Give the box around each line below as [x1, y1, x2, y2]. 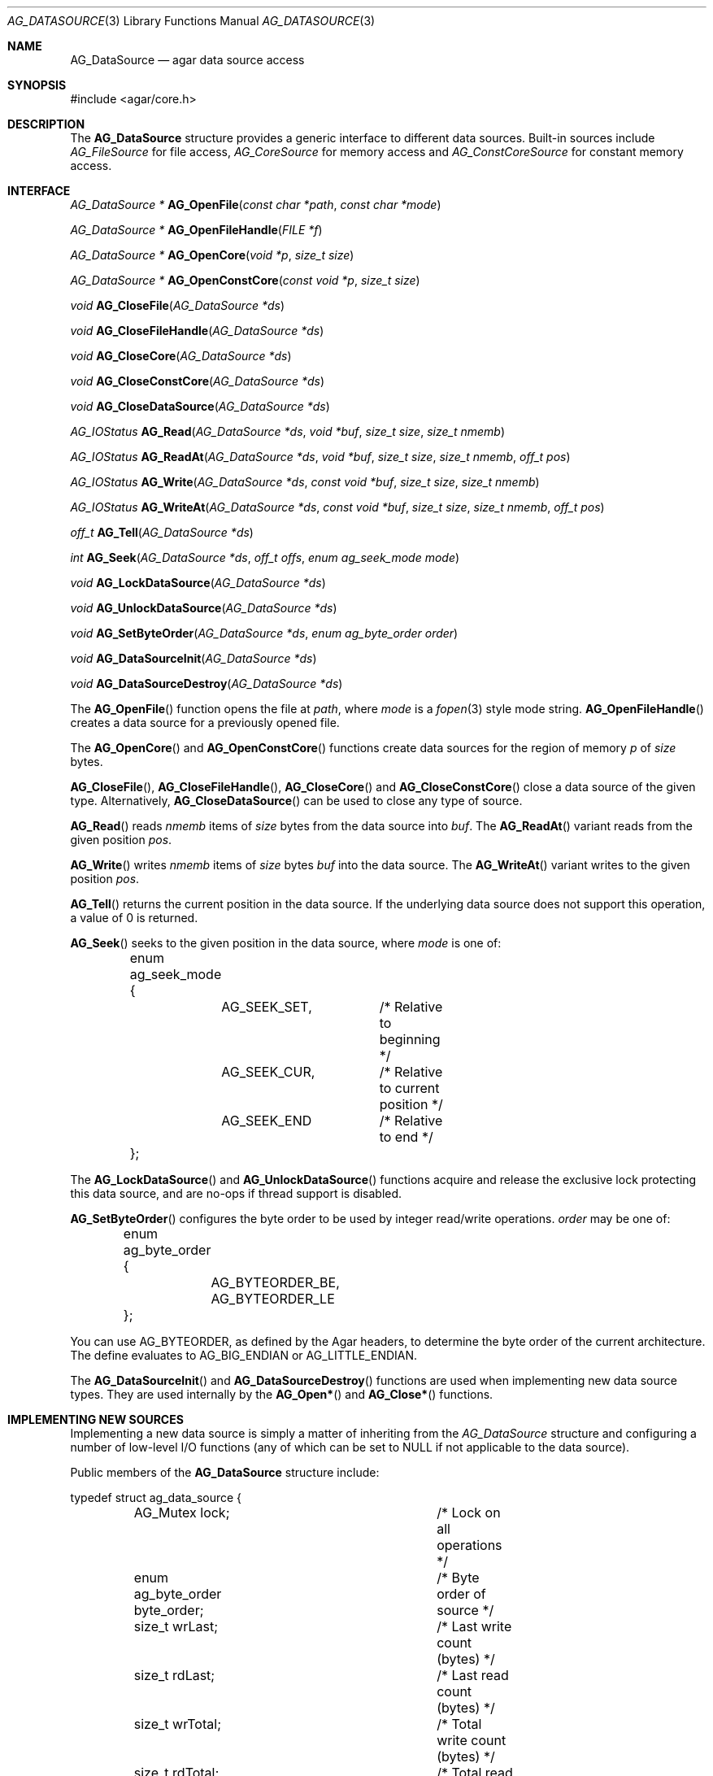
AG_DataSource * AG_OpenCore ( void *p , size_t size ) [70, 248, 354, 262]
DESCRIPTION [7, 117, 85, 131]
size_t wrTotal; [133, 1716, 221, 1732]
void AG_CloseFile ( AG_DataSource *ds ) [70, 298, 285, 312]
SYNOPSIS [7, 78, 67, 92]
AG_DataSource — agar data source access [70, 53, 305, 67]
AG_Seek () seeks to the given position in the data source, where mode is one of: [70, 936, 502, 950]
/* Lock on [437, 1504, 501, 1521]
